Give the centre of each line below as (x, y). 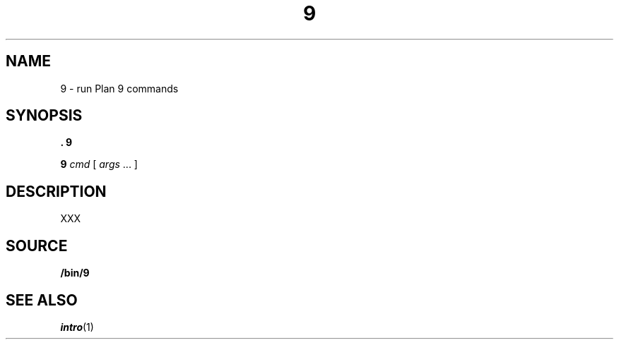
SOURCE (37, 246)
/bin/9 (75, 273)
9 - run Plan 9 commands (119, 88)
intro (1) (77, 327)
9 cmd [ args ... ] (99, 164)
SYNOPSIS (44, 116)
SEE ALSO (42, 300)
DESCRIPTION (56, 191)
